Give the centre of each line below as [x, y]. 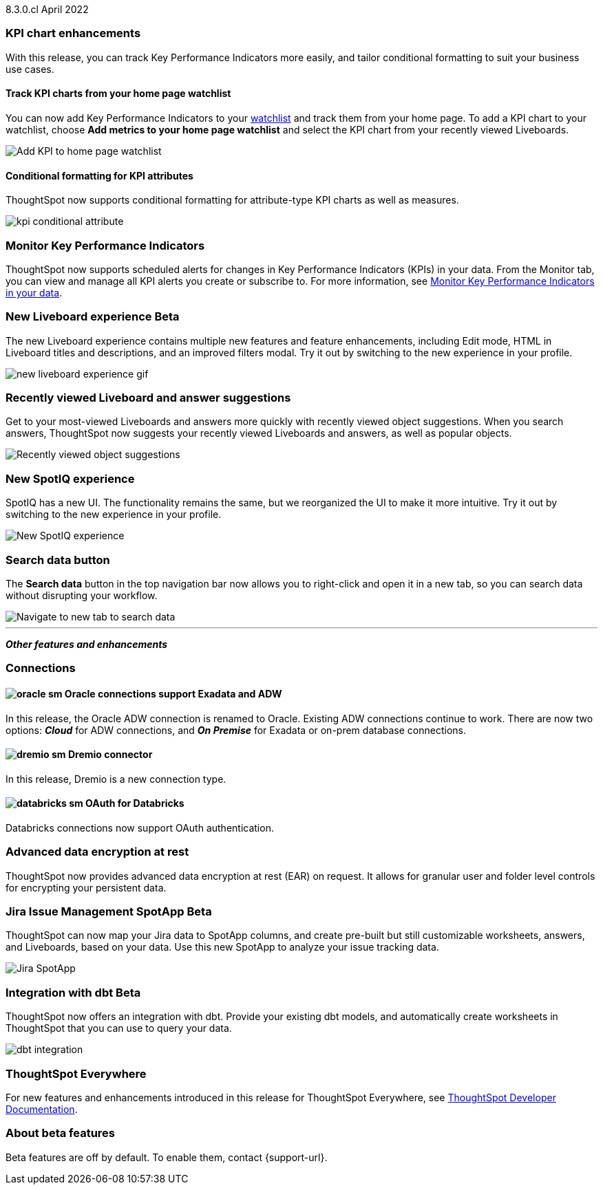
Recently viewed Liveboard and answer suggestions [148, 398]
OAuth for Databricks [135, 803]
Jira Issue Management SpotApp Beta [109, 912]
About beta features [61, 1133]
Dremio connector [110, 755]
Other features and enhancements [87, 644]
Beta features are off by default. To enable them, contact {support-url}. [167, 1157]
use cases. [30, 69]
